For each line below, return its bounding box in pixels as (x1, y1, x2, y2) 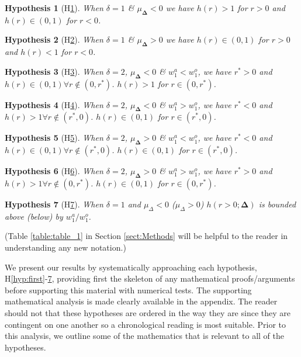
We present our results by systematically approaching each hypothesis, (5, 261, 257, 273)
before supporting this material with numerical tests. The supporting (5, 283, 252, 296)
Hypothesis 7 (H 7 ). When (5, 197, 103, 210)
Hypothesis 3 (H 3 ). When (5, 65, 103, 77)
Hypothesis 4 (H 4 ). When (5, 98, 103, 110)
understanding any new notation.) (5, 241, 126, 253)
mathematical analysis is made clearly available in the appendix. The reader (5, 295, 278, 307)
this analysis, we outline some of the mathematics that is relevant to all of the (5, 330, 285, 342)
